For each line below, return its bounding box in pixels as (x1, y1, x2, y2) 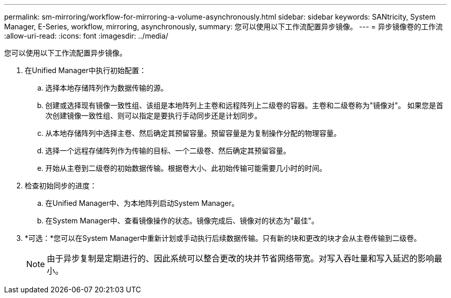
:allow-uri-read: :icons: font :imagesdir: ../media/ (4, 31, 168, 40)
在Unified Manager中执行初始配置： (25, 66, 146, 75)
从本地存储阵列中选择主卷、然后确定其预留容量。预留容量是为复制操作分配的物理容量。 (45, 129, 341, 137)
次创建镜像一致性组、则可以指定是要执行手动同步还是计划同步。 (45, 111, 262, 120)
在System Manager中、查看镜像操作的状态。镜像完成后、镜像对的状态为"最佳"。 (45, 216, 319, 225)
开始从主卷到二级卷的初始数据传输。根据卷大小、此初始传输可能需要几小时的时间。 (45, 164, 326, 172)
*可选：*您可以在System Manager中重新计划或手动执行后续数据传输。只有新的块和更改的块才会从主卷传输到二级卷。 (25, 234, 421, 242)
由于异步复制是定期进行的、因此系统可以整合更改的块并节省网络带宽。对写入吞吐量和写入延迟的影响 (47, 253, 435, 264)
